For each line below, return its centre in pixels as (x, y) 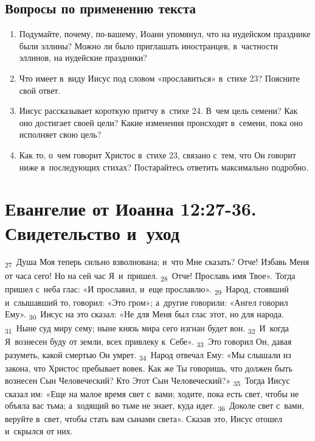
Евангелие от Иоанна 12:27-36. (131, 209)
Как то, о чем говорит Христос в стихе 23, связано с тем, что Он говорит (157, 154)
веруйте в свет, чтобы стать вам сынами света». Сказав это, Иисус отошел (144, 419)
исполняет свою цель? (60, 134)
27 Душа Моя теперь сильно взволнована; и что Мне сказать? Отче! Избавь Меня (157, 263)
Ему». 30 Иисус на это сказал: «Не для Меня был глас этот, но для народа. (144, 315)
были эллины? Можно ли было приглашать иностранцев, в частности (149, 45)
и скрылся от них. (39, 430)
